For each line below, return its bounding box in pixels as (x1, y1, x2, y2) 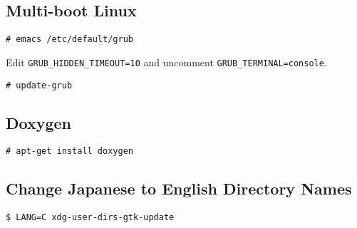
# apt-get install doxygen (6, 146, 133, 157)
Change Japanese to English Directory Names (6, 177, 352, 199)
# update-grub (6, 80, 73, 90)
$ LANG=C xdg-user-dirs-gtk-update (6, 212, 175, 223)
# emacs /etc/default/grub (6, 34, 133, 45)
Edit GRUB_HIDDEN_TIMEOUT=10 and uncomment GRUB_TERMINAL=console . (6, 54, 327, 69)
